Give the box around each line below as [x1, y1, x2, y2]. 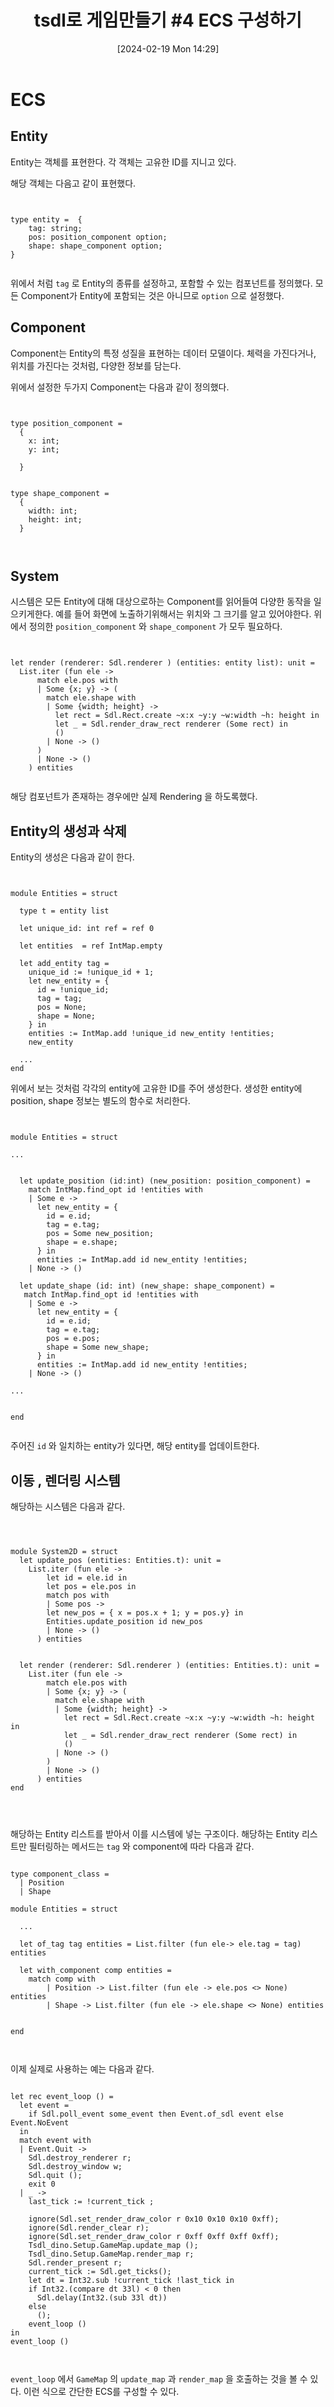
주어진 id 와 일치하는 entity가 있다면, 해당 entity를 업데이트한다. [10, 1440, 260, 1452]
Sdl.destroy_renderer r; [28, 2153, 132, 2163]
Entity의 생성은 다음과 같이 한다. [10, 851, 135, 863]
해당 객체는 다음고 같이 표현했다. [10, 177, 137, 189]
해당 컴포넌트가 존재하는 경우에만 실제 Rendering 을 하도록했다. [10, 791, 258, 803]
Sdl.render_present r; [28, 2258, 123, 2268]
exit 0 [28, 2179, 56, 2189]
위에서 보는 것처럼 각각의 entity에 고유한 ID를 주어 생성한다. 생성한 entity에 [10, 1082, 303, 1095]
